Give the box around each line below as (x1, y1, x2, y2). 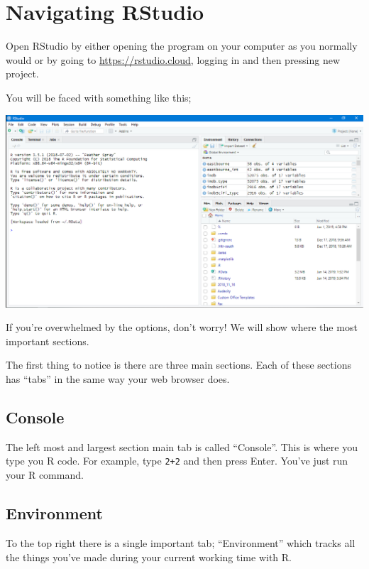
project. (6, 66, 39, 81)
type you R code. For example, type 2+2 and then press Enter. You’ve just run (6, 453, 348, 468)
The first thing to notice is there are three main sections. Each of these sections (6, 357, 351, 372)
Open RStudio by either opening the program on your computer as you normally (6, 38, 358, 53)
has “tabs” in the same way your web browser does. (6, 372, 230, 386)
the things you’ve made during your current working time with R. (6, 549, 292, 564)
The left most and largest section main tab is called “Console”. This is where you (6, 439, 358, 454)
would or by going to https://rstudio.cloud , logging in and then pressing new (6, 52, 341, 67)
